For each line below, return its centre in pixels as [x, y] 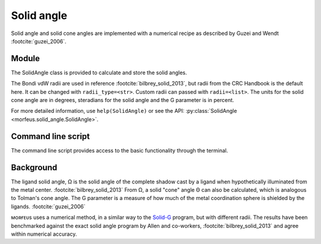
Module [25, 58]
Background [34, 167]
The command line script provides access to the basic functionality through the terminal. [119, 150]
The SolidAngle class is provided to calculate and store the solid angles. [99, 72]
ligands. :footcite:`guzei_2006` [48, 206]
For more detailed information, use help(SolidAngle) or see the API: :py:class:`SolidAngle [124, 111]
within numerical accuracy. [44, 234]
